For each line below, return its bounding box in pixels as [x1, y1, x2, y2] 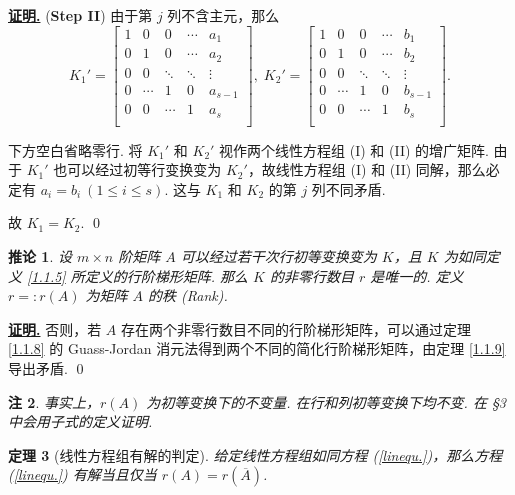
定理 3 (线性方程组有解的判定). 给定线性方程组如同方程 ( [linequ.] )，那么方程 [8, 444, 503, 465]
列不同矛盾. [311, 178, 386, 199]
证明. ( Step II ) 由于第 [8, 5, 153, 25]
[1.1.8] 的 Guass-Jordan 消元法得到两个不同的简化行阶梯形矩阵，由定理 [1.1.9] [8, 338, 506, 359]
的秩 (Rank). [148, 285, 228, 306]
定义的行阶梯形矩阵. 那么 [84, 265, 248, 286]
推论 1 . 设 [8, 245, 72, 266]
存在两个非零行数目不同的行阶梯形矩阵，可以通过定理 [120, 318, 471, 339]
